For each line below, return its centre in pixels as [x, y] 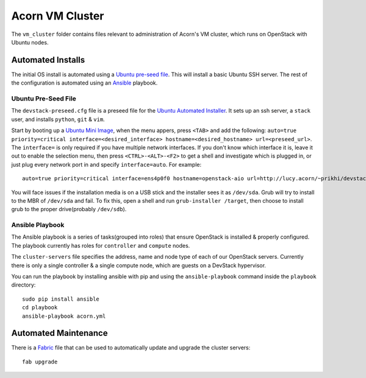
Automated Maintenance [59, 333]
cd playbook [40, 308]
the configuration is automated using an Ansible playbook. [84, 83]
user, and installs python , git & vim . [58, 119]
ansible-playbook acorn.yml [64, 316]
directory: [23, 285]
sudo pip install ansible [61, 299]
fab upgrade [40, 362]
